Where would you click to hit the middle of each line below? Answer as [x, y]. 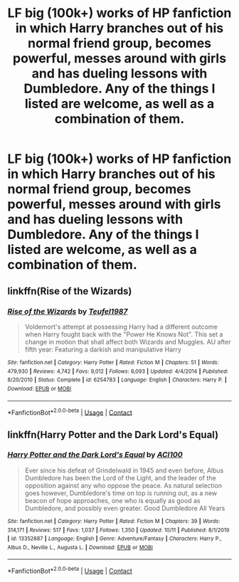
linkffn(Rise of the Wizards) [70, 291]
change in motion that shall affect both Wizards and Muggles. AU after [128, 342]
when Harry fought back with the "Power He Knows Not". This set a [124, 334]
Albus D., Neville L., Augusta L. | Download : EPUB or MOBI [80, 547]
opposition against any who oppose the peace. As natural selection [123, 485]
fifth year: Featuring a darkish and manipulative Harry [103, 349]
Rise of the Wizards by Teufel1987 [68, 311]
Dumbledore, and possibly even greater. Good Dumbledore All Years [125, 508]
